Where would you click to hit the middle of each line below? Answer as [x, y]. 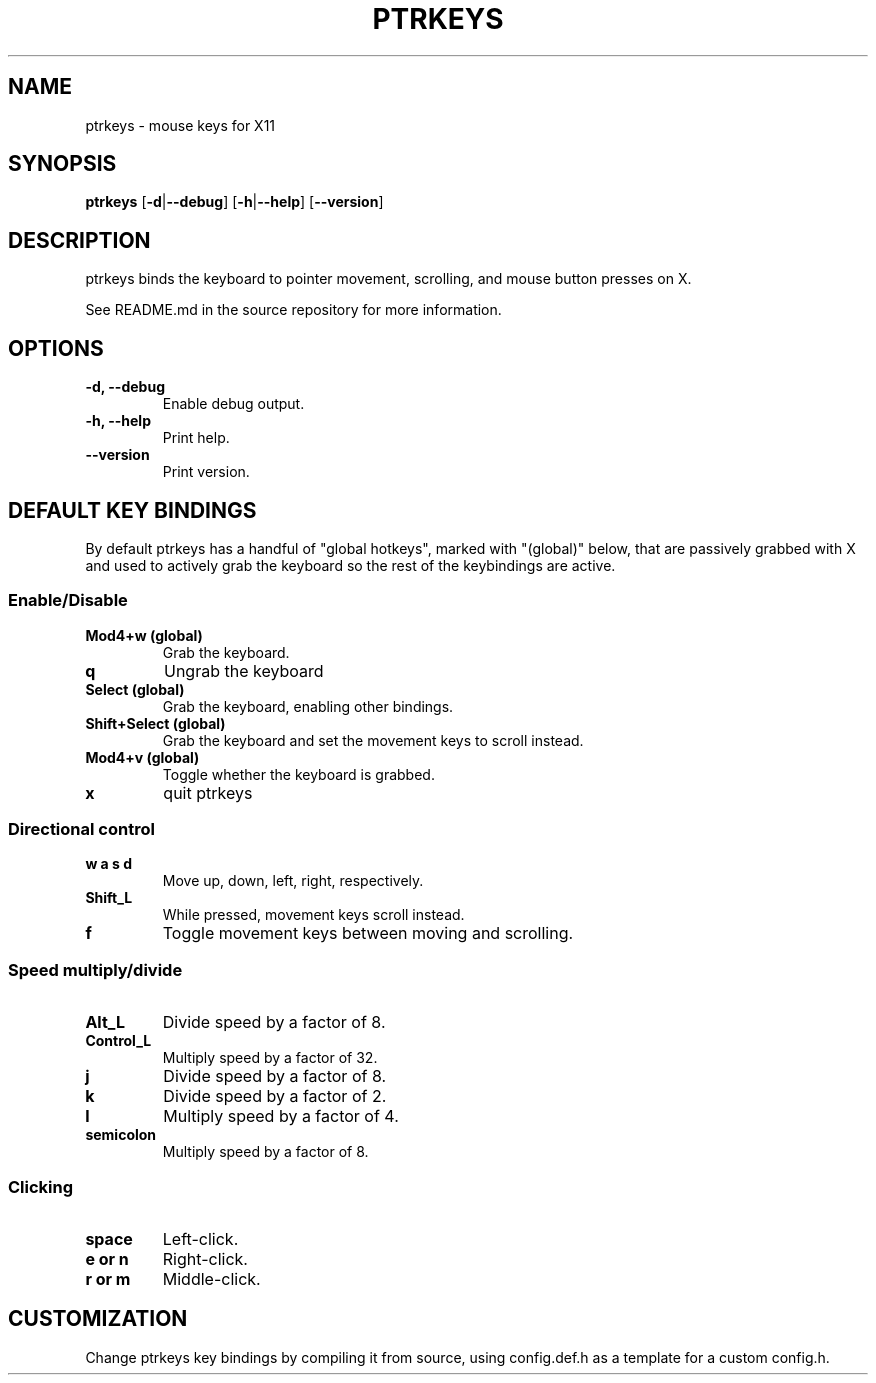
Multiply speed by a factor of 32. [270, 1058]
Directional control [81, 829]
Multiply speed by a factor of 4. [281, 1116]
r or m [108, 1278]
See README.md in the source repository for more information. [293, 310]
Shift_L [109, 898]
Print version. [206, 472]
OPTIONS [56, 348]
